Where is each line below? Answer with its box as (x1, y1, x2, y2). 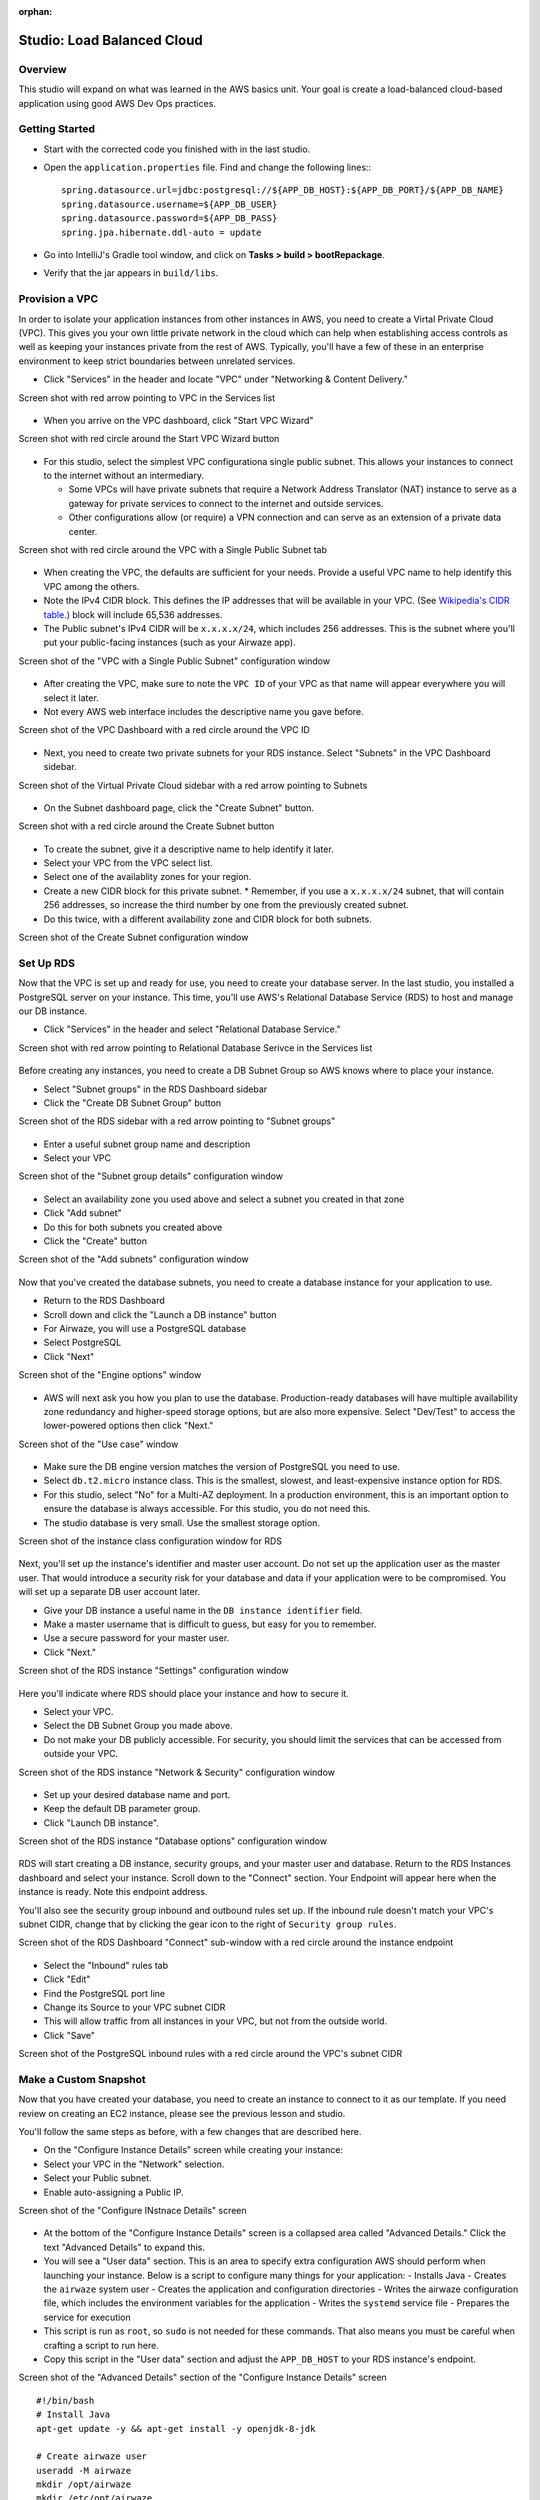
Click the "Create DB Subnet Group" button (43, 1096, 222, 1109)
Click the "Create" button (43, 1235, 147, 1247)
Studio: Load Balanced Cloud (18, 31, 204, 49)
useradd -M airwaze (36, 2465, 132, 2476)
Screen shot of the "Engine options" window (18, 1369, 202, 1381)
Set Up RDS (18, 956, 75, 970)
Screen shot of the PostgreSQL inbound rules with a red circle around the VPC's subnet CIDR (18, 2048, 403, 2060)
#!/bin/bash (36, 2395, 95, 2406)
